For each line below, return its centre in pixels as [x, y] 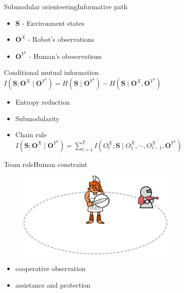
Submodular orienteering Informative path [66, 6]
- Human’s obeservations [65, 56]
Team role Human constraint [46, 164]
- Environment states [53, 23]
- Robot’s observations [61, 39]
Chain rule [31, 135]
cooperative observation [50, 268]
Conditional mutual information [51, 72]
